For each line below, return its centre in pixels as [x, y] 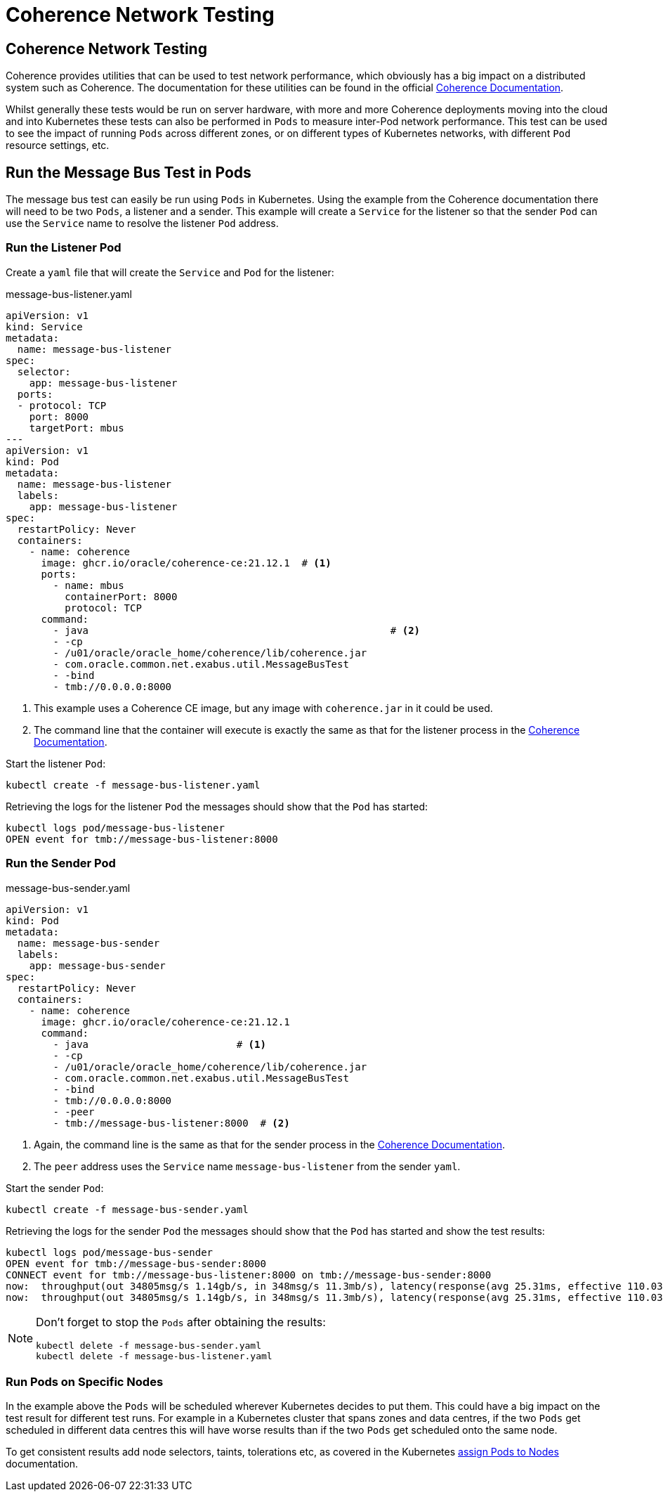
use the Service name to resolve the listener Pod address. [142, 223]
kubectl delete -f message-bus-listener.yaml [154, 1356]
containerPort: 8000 [121, 596]
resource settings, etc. [58, 145]
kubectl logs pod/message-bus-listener [115, 828]
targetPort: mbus [77, 428]
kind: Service [44, 326]
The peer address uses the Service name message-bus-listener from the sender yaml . [247, 1166]
